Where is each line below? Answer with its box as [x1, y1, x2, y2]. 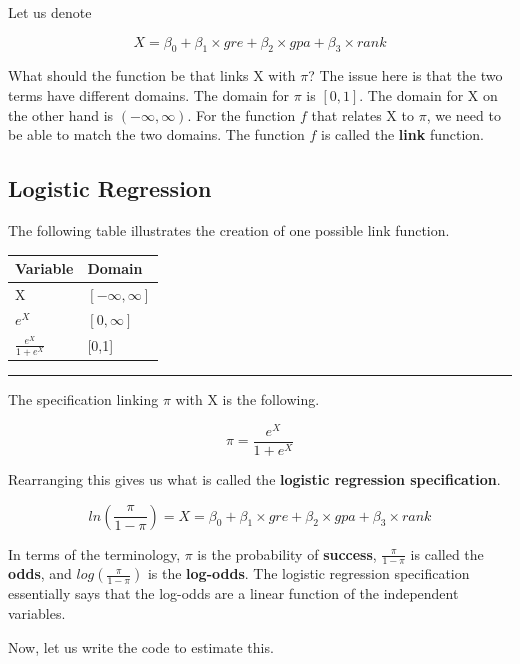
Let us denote [8, 2, 92, 22]
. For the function [187, 104, 296, 125]
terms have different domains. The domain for [8, 84, 290, 105]
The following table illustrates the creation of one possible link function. [8, 219, 450, 240]
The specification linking [8, 389, 159, 410]
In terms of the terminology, [8, 543, 181, 564]
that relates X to [311, 104, 414, 125]
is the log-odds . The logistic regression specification [147, 563, 470, 584]
